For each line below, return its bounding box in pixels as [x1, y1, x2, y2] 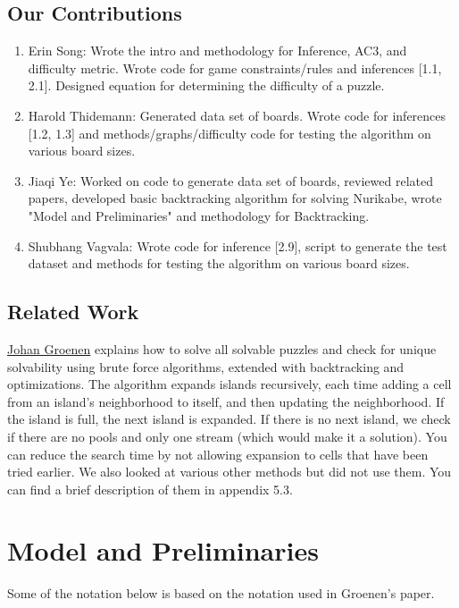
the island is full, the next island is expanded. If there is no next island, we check [7, 410, 451, 428]
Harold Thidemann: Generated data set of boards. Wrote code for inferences [28, 106, 446, 124]
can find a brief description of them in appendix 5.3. [7, 479, 293, 498]
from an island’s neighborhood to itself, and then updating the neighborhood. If [7, 392, 445, 410]
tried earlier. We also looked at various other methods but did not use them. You [7, 462, 452, 481]
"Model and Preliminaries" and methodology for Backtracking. [28, 206, 370, 224]
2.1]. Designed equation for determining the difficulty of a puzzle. [28, 76, 385, 95]
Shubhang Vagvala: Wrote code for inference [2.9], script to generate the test [28, 236, 447, 255]
